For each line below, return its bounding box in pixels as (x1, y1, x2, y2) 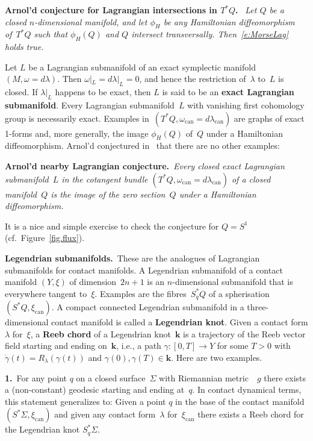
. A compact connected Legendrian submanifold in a (51, 301, 244, 313)
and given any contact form (54, 408, 156, 421)
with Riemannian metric (159, 371, 249, 384)
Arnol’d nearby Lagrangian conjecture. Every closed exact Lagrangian (5, 159, 285, 172)
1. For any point (5, 371, 67, 384)
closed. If (5, 86, 38, 98)
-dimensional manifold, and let (34, 15, 147, 28)
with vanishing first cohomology (187, 98, 305, 111)
